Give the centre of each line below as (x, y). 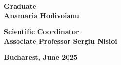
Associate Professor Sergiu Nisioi (60, 41)
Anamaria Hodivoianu (42, 15)
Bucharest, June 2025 (41, 57)
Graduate (20, 6)
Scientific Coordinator (42, 32)
